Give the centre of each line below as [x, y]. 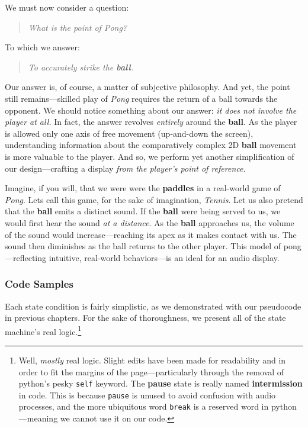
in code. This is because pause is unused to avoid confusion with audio [147, 395]
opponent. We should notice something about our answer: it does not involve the [151, 110]
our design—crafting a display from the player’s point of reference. [125, 168]
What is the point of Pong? [78, 27]
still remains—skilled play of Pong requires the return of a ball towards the [141, 98]
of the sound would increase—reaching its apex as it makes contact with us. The [151, 234]
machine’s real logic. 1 [43, 330]
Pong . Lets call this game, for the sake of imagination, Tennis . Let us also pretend [154, 199]
